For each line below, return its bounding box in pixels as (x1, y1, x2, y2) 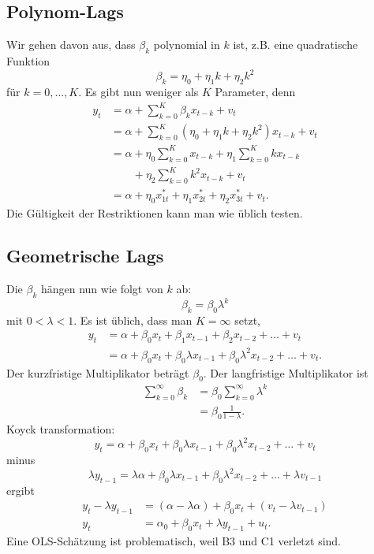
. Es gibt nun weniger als (78, 83, 199, 99)
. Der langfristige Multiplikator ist (203, 364, 368, 381)
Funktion (6, 53, 50, 69)
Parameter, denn (215, 83, 296, 99)
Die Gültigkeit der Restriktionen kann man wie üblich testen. (6, 204, 303, 221)
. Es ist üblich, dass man (73, 311, 193, 328)
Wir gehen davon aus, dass (6, 36, 136, 53)
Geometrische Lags (6, 243, 164, 267)
